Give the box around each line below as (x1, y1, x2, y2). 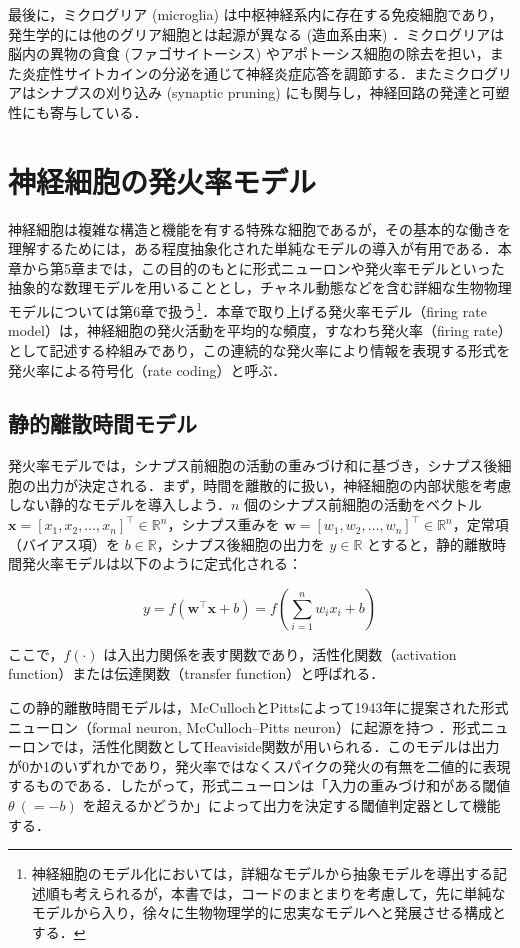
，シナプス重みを (167, 514, 280, 535)
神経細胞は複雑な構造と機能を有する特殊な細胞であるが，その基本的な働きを (8, 218, 512, 239)
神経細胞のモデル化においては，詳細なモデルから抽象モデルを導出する (31, 863, 494, 884)
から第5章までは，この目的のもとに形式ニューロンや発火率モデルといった (21, 257, 505, 278)
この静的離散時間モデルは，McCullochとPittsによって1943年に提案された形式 (8, 697, 509, 718)
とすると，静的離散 (366, 533, 493, 554)
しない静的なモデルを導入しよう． (8, 494, 231, 515)
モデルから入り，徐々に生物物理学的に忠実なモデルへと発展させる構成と (31, 902, 507, 923)
